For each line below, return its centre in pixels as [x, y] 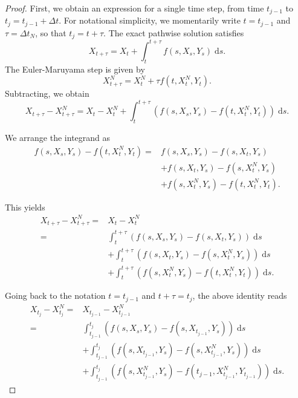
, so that [51, 32]
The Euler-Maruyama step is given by [75, 69]
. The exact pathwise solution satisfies [174, 32]
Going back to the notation [55, 295]
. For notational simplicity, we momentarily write [150, 20]
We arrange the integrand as [58, 138]
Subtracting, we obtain [47, 93]
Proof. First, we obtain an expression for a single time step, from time [134, 8]
